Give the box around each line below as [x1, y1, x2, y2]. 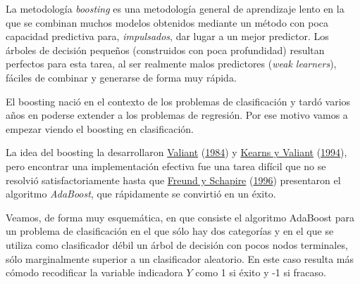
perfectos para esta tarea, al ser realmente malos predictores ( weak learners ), [6, 56, 337, 71]
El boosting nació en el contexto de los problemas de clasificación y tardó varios [6, 93, 351, 108]
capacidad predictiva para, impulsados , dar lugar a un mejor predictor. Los [6, 29, 329, 44]
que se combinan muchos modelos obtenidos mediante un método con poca [6, 15, 328, 30]
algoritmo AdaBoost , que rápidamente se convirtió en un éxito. [6, 186, 276, 201]
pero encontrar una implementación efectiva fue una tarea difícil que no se [6, 158, 326, 173]
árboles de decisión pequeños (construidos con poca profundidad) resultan [6, 42, 325, 57]
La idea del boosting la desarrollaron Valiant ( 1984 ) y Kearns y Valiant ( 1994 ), [6, 145, 347, 160]
